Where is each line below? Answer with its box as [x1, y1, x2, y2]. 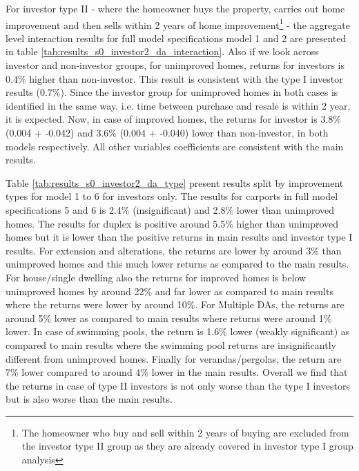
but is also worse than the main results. [6, 392, 173, 406]
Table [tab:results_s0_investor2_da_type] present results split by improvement [6, 175, 344, 190]
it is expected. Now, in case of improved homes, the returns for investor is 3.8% [6, 112, 341, 126]
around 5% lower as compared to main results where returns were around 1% [6, 310, 332, 325]
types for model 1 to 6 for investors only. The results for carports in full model [6, 189, 338, 203]
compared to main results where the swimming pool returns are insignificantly [6, 337, 336, 352]
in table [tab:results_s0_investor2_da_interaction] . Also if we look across [6, 44, 319, 59]
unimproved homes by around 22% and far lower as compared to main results [6, 283, 333, 298]
